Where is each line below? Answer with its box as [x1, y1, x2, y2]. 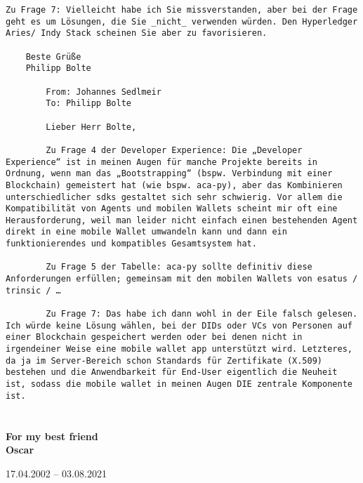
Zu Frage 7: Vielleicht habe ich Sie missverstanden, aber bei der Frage [6, 5, 358, 15]
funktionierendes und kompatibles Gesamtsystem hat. [6, 239, 257, 249]
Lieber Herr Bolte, [46, 121, 137, 132]
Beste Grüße [25, 51, 81, 62]
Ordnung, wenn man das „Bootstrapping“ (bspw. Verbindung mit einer [6, 168, 333, 179]
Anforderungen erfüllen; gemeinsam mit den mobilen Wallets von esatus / [6, 274, 358, 284]
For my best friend [6, 428, 98, 443]
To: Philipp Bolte [46, 98, 131, 109]
